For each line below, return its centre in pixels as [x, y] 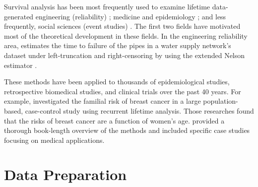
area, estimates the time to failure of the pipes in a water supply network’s [118, 45]
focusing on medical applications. [54, 140]
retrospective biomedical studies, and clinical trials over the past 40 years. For [123, 91]
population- [221, 101]
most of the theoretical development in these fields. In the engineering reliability [126, 35]
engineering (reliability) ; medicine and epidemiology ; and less [131, 16]
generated [19, 16]
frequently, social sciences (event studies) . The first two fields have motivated [122, 26]
